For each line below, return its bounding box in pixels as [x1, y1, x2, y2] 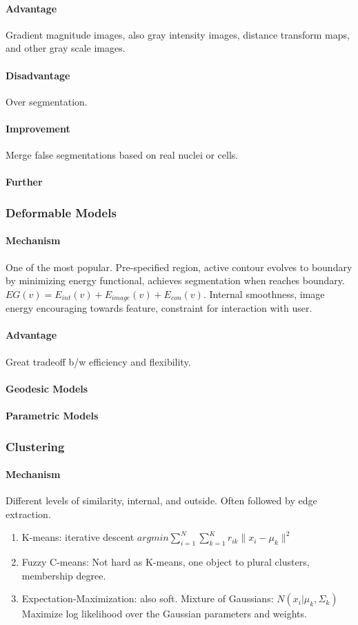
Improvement [6, 121, 70, 135]
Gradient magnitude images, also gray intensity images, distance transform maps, [6, 27, 350, 41]
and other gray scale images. [6, 41, 126, 55]
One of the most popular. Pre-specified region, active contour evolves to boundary [6, 259, 352, 274]
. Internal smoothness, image [203, 286, 325, 301]
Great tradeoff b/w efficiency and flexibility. [6, 354, 191, 368]
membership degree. [21, 568, 106, 582]
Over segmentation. [6, 94, 88, 108]
